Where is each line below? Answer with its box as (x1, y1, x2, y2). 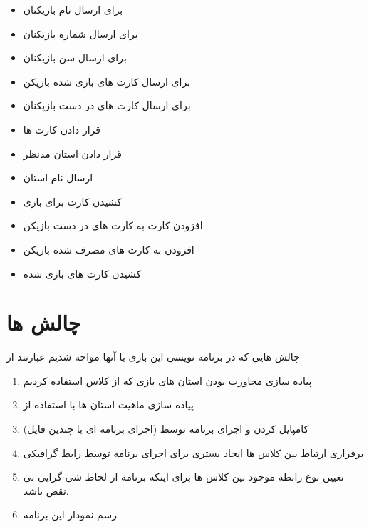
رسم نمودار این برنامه (23, 507, 117, 522)
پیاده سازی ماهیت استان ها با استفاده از (23, 397, 194, 412)
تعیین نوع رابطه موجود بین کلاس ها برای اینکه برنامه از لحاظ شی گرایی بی (23, 469, 344, 484)
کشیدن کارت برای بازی (23, 194, 123, 209)
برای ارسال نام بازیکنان (23, 2, 123, 16)
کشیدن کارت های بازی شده (23, 266, 142, 281)
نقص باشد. (23, 483, 69, 498)
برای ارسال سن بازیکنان (23, 50, 127, 65)
